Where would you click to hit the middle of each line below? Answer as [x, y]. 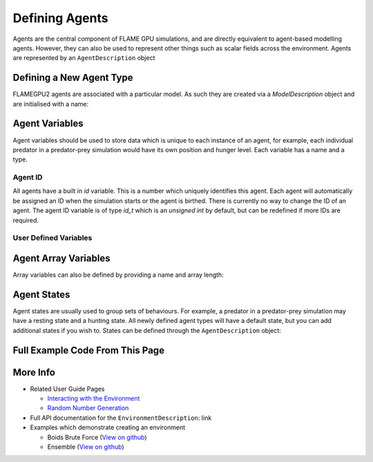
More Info [34, 372]
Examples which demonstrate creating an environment [108, 427]
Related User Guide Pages [67, 389]
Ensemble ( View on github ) [86, 447]
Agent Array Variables [61, 258]
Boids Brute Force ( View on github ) [97, 437]
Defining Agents [60, 18]
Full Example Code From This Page [89, 350]
